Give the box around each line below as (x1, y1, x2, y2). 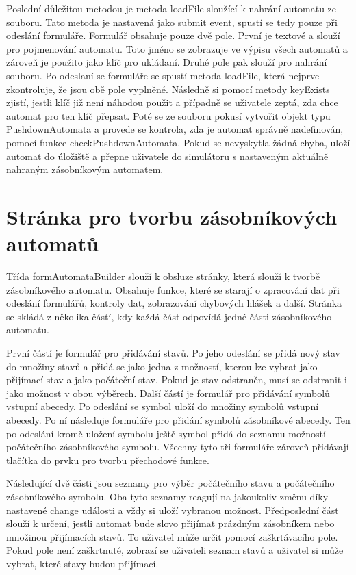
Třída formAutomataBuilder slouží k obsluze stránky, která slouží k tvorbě (6, 269, 320, 283)
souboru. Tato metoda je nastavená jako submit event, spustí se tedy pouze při (6, 14, 338, 29)
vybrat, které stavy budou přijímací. (6, 556, 159, 570)
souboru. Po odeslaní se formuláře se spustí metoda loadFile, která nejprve (6, 68, 320, 82)
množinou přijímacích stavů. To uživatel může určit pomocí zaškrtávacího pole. (6, 529, 338, 544)
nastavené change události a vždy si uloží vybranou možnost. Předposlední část (6, 502, 339, 517)
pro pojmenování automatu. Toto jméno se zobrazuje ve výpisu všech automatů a (6, 41, 348, 55)
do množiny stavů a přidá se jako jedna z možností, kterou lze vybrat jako (6, 359, 318, 373)
